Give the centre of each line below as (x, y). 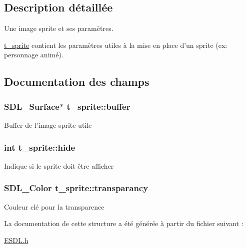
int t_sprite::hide (40, 147)
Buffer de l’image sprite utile (48, 124)
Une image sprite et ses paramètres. (59, 28)
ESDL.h (16, 240)
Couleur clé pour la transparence (54, 206)
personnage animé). (34, 55)
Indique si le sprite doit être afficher (59, 165)
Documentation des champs (77, 82)
